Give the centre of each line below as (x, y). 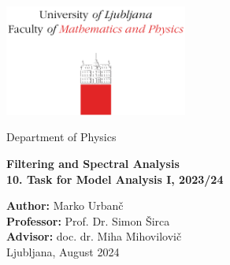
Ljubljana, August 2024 (63, 251)
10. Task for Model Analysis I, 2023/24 (115, 179)
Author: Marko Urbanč (65, 205)
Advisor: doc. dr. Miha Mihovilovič (94, 236)
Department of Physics (61, 137)
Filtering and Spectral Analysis (93, 163)
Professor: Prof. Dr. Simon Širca (88, 220)
